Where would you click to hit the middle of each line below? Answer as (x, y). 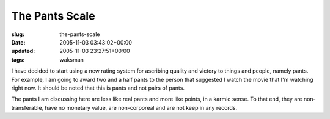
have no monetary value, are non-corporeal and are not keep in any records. (141, 107)
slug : (18, 34)
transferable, (28, 107)
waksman (71, 60)
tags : (18, 60)
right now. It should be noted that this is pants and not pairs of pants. (98, 88)
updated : (23, 51)
